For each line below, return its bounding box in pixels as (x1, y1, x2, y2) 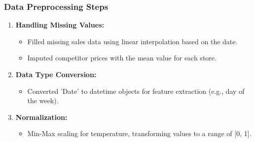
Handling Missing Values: (15, 20, 104, 30)
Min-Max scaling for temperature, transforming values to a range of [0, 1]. (27, 128, 252, 139)
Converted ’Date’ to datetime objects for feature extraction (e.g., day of (27, 85, 245, 96)
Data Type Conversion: (15, 69, 97, 79)
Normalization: (15, 112, 68, 122)
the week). (27, 95, 59, 106)
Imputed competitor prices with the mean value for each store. (27, 53, 217, 63)
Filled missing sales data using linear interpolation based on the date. (27, 36, 238, 46)
